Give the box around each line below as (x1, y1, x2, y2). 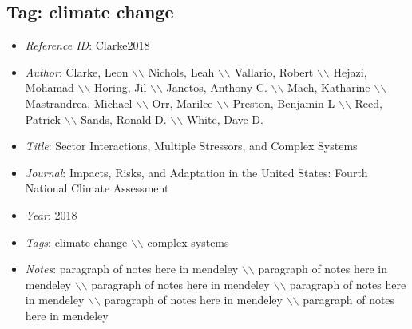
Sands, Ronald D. (81, 110, 167, 127)
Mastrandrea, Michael (25, 94, 133, 111)
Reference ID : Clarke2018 (25, 37, 150, 54)
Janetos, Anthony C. (166, 79, 267, 96)
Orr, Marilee (152, 94, 213, 111)
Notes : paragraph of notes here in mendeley (25, 260, 239, 277)
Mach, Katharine (287, 79, 370, 96)
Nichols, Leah (148, 63, 215, 80)
